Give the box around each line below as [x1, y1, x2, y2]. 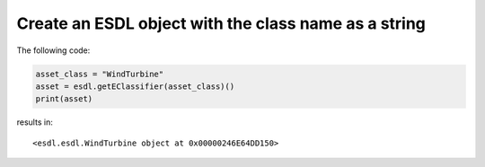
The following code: [16, 45, 91, 56]
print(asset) [35, 94, 93, 104]
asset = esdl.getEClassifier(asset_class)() [35, 81, 235, 92]
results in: [16, 117, 53, 127]
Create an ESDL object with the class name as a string [16, 13, 427, 33]
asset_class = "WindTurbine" [35, 68, 164, 79]
